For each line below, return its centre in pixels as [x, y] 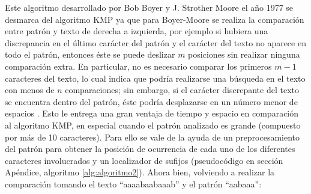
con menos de [30, 90]
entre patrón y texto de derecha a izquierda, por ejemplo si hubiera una [137, 31]
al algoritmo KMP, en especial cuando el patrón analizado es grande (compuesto [153, 125]
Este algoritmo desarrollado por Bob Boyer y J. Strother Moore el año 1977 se [149, 7]
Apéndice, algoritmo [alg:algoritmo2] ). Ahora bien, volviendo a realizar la [140, 172]
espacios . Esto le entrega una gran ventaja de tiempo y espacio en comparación [152, 113]
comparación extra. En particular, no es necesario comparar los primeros [138, 66]
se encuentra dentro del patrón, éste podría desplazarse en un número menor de [151, 101]
